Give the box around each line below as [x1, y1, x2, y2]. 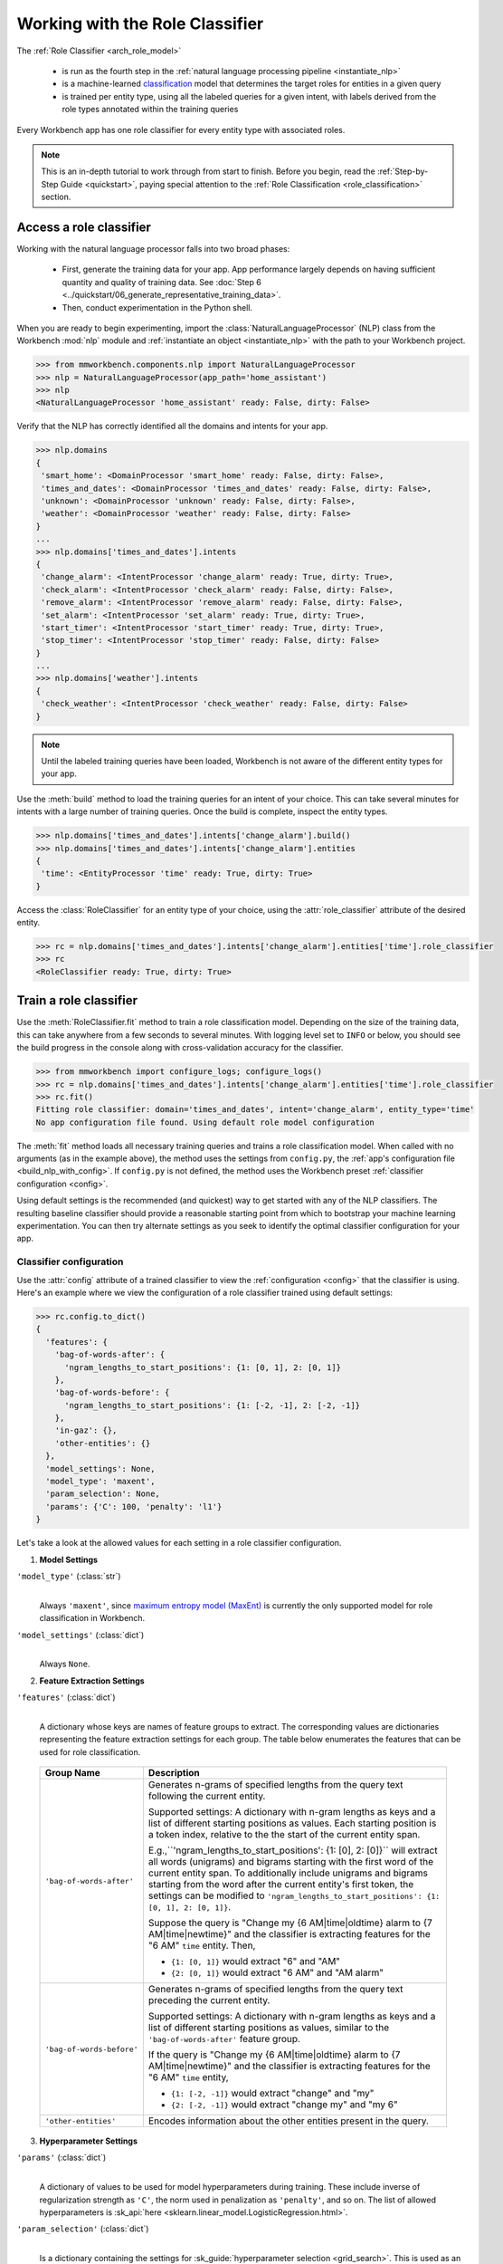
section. [41, 191, 71, 203]
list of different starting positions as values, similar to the [147, 2021, 390, 2034]
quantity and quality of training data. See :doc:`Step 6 [62, 276, 261, 287]
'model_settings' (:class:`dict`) [16, 1629, 145, 1640]
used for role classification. [39, 1746, 141, 1757]
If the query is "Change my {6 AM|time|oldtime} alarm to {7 [147, 2048, 401, 2061]
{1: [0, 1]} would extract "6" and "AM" [170, 1955, 341, 1968]
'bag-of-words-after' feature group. [147, 2033, 300, 2046]
